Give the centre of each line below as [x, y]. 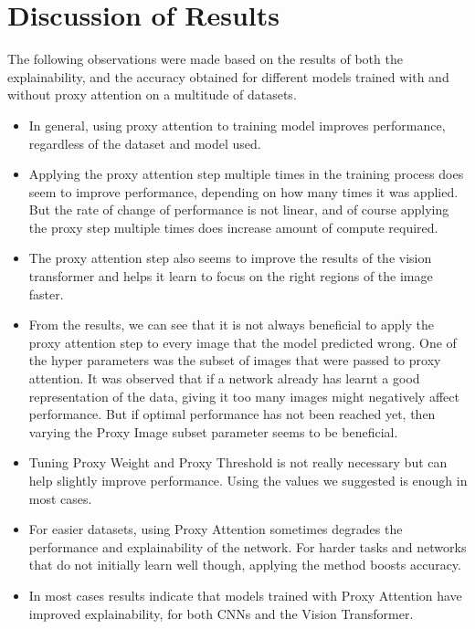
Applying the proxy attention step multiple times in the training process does [246, 174]
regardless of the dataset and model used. [145, 143]
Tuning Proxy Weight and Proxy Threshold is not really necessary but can [238, 462]
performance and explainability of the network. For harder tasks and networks [248, 546]
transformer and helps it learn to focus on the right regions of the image [231, 276]
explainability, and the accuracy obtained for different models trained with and [228, 76]
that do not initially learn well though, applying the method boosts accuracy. [245, 565]
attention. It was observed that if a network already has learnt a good [224, 378]
